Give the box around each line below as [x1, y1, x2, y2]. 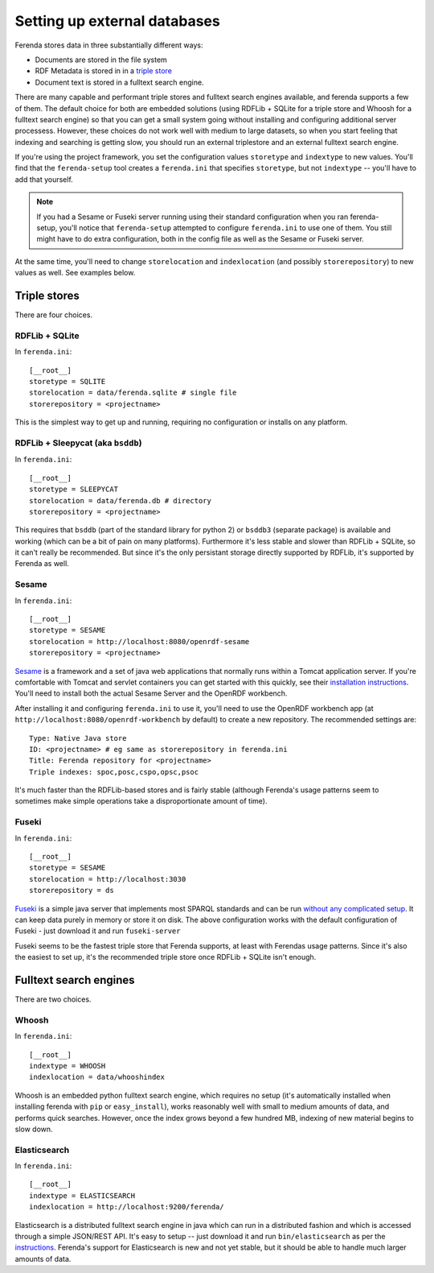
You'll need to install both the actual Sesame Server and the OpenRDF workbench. [14, 688, 288, 698]
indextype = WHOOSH [29, 1061, 106, 1070]
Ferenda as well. [14, 559, 70, 568]
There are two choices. [14, 994, 92, 1004]
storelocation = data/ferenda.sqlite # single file [29, 388, 237, 398]
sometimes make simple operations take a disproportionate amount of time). [14, 796, 268, 806]
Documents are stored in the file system [35, 55, 168, 64]
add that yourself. [14, 174, 74, 184]
